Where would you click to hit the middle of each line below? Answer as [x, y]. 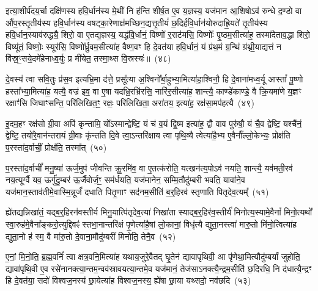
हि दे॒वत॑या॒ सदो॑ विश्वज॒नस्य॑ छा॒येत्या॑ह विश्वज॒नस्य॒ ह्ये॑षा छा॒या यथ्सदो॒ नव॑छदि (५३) [128, 280]
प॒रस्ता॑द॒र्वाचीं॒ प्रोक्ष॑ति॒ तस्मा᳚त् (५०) [56, 147]
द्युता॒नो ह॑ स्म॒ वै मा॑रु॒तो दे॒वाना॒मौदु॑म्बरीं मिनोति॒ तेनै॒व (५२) [91, 236]
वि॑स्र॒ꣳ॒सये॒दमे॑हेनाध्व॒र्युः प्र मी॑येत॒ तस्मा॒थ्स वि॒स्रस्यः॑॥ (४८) [88, 58]
